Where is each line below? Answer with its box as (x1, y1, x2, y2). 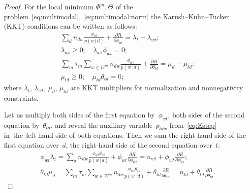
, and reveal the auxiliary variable (50, 119, 153, 130)
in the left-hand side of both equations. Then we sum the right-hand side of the (4, 130, 246, 140)
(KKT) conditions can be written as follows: (4, 21, 137, 31)
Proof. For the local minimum (4, 1, 94, 11)
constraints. (4, 93, 39, 103)
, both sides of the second (168, 109, 245, 119)
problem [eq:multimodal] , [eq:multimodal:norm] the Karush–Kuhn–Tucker (4, 11, 229, 21)
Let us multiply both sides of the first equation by (4, 109, 155, 119)
